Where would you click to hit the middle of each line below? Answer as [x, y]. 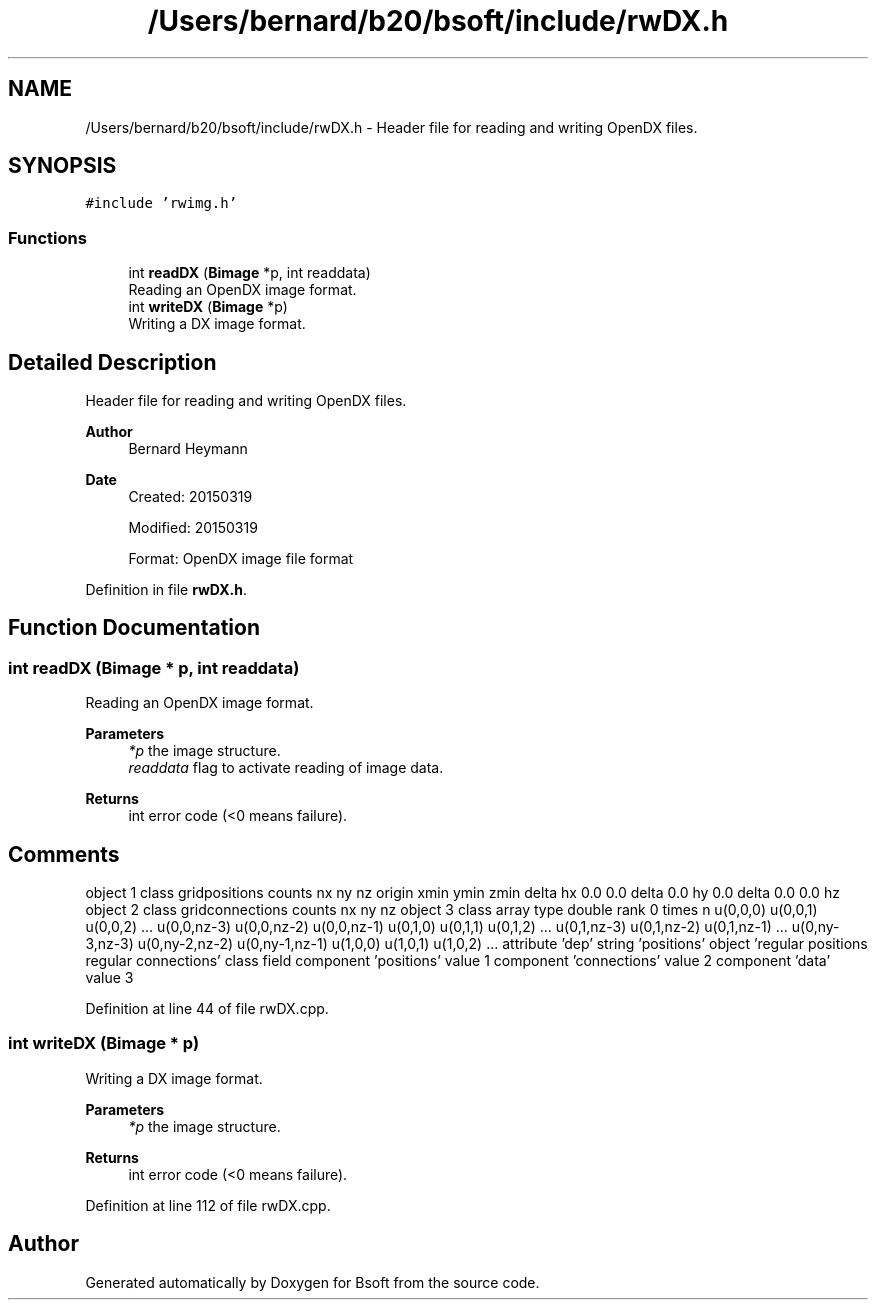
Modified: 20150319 [193, 528]
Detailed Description [112, 362]
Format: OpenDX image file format [241, 559]
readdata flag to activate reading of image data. [286, 768]
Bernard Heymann [188, 449]
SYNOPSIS [62, 166]
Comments [64, 854]
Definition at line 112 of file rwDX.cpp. [208, 1205]
